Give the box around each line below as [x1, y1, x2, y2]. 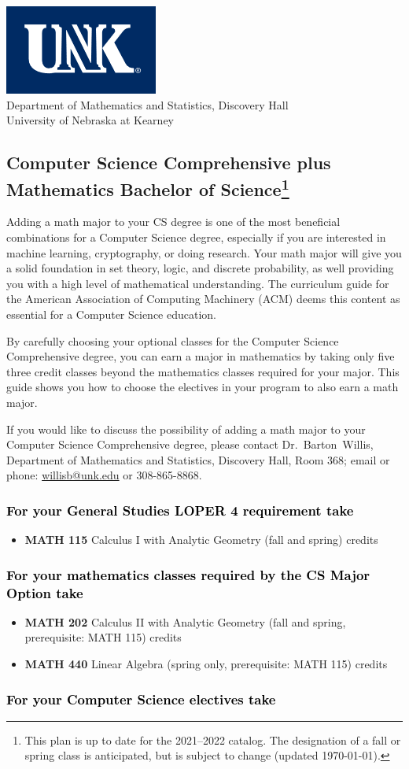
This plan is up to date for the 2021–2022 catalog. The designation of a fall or [24, 731, 401, 748]
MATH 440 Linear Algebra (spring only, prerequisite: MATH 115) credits [24, 656, 388, 672]
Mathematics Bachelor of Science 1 [6, 173, 289, 201]
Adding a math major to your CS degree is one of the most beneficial [6, 213, 341, 230]
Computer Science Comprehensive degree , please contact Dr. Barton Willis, [6, 436, 374, 453]
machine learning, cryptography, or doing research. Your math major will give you [6, 244, 402, 261]
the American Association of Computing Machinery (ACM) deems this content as [6, 290, 400, 307]
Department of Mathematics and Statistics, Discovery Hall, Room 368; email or [6, 451, 390, 468]
